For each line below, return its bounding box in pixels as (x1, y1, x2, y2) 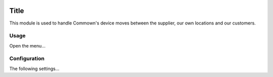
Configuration (9, 55, 45, 62)
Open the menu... (9, 42, 45, 48)
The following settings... (9, 65, 60, 71)
